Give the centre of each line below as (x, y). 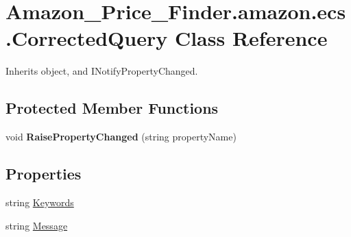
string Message (37, 225)
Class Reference (251, 38)
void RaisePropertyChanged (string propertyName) (121, 137)
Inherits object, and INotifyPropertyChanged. (102, 71)
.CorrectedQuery (87, 38)
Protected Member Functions (112, 108)
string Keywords (40, 202)
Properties (44, 174)
